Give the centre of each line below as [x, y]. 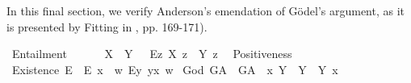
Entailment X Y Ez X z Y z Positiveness [152, 54]
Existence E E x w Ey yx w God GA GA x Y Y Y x [175, 69]
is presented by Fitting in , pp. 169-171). [107, 26]
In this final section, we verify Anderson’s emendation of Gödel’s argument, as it [206, 10]
